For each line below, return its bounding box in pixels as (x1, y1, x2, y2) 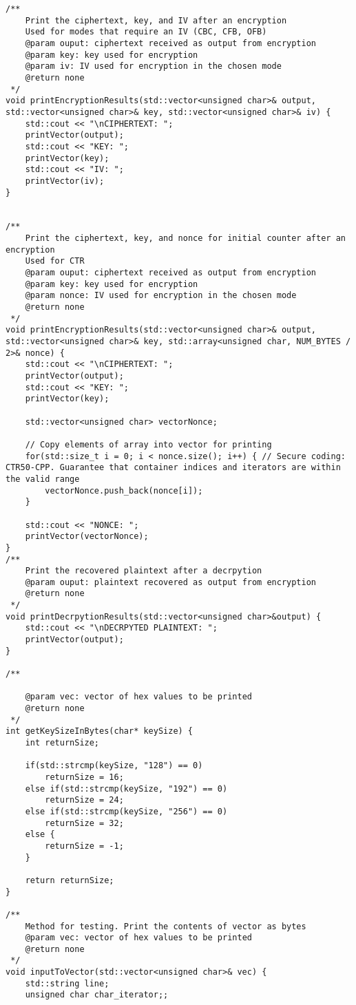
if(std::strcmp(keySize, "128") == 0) (25, 761, 203, 771)
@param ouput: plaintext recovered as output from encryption (25, 577, 317, 587)
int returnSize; (25, 738, 100, 748)
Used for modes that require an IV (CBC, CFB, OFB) (25, 27, 267, 37)
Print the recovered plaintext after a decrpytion (25, 566, 262, 576)
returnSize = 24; (45, 795, 124, 805)
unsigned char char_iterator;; (25, 990, 169, 1000)
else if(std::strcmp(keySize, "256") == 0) (25, 806, 228, 816)
